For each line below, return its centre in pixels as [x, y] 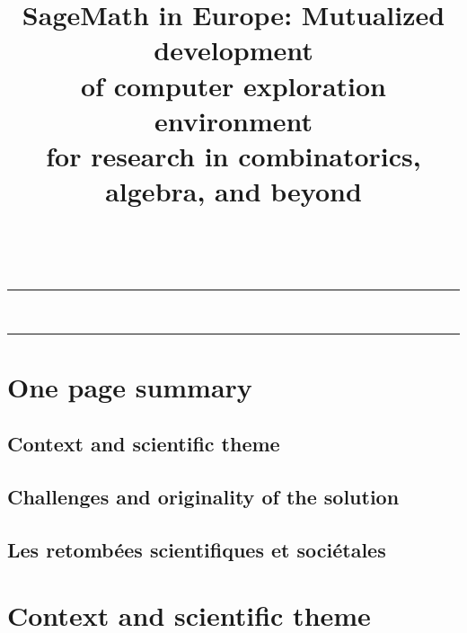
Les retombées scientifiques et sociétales [197, 549]
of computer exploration [233, 85]
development [233, 50]
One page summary [130, 386]
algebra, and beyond [233, 191]
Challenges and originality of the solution [203, 497]
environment [233, 120]
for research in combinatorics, [233, 155]
